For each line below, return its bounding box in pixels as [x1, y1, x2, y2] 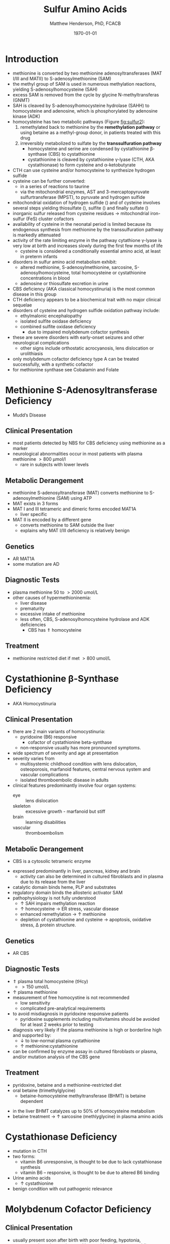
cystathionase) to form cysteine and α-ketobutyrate [27, 161, 136, 168]
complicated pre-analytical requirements [20, 1005, 106, 1011]
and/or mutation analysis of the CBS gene [12, 1054, 100, 1060]
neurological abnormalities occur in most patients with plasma [12, 451, 143, 457]
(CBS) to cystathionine [48, 151, 95, 157]
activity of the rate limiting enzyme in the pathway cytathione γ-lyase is [12, 237, 162, 243]
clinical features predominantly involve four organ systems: [12, 782, 137, 788]
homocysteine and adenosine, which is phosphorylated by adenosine [12, 108, 158, 114]
